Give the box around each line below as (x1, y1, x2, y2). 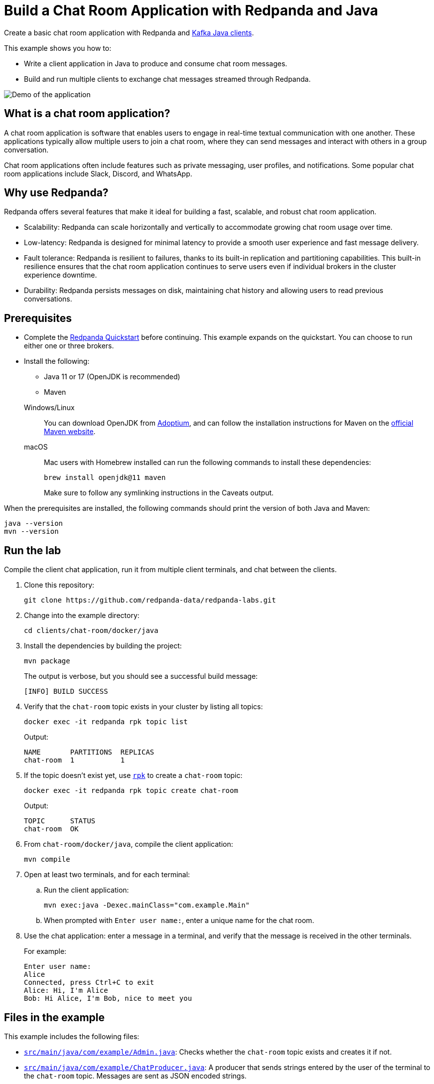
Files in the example (4, 1011, 105, 1024)
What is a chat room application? (4, 107, 170, 120)
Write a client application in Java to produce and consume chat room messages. (24, 59, 288, 68)
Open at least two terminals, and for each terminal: (24, 870, 190, 879)
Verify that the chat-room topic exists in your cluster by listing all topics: (24, 702, 263, 711)
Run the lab (4, 544, 61, 557)
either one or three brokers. (24, 341, 114, 350)
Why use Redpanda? (4, 186, 109, 199)
